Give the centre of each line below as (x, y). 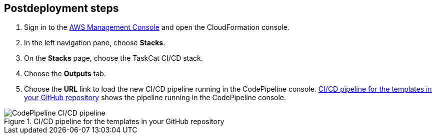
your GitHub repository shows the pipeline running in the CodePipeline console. (155, 98)
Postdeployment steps (61, 8)
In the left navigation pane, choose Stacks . (95, 43)
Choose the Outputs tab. (65, 74)
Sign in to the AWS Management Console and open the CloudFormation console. (157, 27)
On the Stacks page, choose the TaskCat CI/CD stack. (113, 58)
